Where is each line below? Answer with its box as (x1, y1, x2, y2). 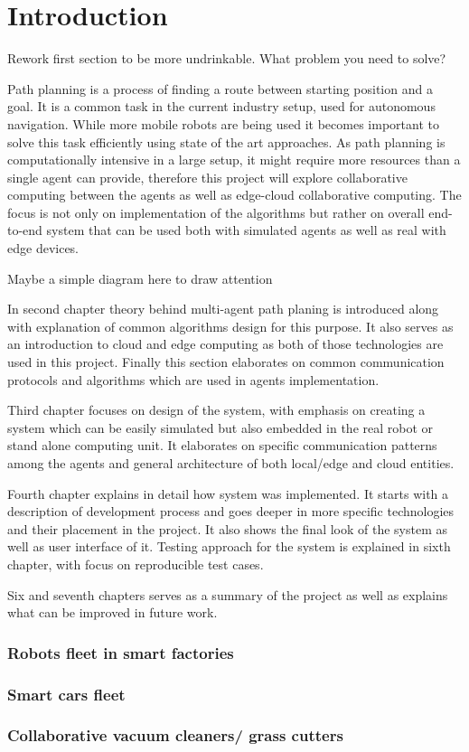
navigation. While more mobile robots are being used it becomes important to (7, 114, 439, 133)
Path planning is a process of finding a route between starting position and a (7, 79, 433, 98)
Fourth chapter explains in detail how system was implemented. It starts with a (7, 484, 449, 503)
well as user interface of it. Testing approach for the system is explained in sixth (7, 537, 451, 556)
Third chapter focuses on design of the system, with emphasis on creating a (7, 400, 426, 419)
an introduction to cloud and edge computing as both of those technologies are (7, 334, 444, 353)
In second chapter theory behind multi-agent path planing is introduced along (7, 299, 439, 318)
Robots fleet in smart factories (7, 641, 234, 663)
